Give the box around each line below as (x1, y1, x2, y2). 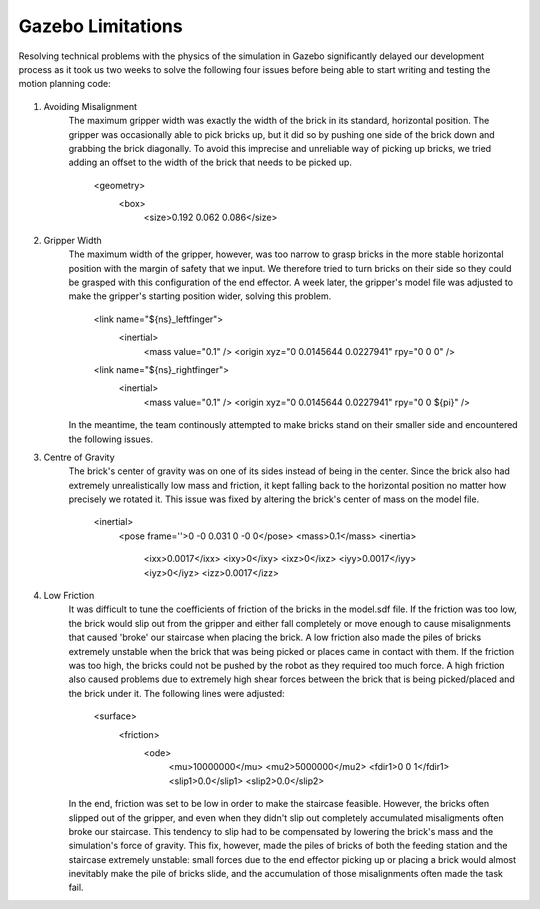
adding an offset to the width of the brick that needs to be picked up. (68, 156, 352, 169)
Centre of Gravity (43, 451, 115, 463)
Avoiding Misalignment (43, 100, 138, 112)
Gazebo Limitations (18, 15, 184, 37)
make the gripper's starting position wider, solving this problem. (68, 290, 332, 302)
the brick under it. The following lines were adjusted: (68, 687, 285, 699)
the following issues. (68, 433, 154, 445)
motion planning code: (18, 78, 111, 90)
